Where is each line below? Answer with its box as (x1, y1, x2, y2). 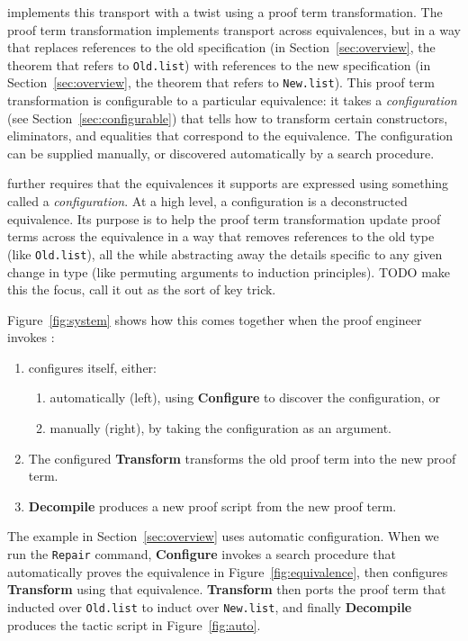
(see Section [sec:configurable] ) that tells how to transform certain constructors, (7, 108, 448, 127)
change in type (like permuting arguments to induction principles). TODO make (7, 262, 451, 281)
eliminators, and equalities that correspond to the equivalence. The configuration (7, 126, 454, 145)
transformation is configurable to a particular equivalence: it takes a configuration (7, 91, 457, 110)
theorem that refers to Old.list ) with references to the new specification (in (7, 55, 431, 74)
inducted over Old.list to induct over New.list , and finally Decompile (7, 597, 412, 616)
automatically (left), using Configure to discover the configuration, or (49, 388, 440, 407)
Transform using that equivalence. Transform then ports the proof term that (7, 580, 446, 599)
